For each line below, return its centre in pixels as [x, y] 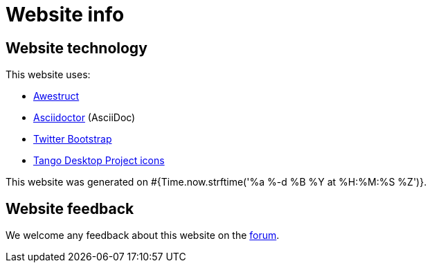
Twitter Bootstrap [73, 139]
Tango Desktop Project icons [99, 161]
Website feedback [70, 208]
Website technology [76, 48]
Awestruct [56, 96]
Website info [65, 15]
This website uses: [48, 75]
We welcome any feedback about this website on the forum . [143, 235]
